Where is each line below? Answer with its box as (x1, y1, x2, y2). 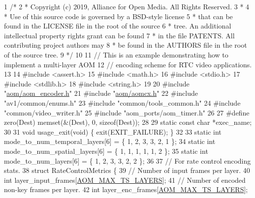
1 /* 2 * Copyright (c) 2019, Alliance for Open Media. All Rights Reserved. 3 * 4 (4, 1, 250, 11)
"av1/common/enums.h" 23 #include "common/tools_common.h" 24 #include (4, 97, 241, 108)
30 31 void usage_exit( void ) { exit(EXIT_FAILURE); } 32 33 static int (4, 126, 222, 137)
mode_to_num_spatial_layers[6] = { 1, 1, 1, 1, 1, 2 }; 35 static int (4, 145, 208, 156)
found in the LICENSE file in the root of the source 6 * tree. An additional (4, 21, 231, 31)
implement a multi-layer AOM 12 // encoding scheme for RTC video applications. (4, 59, 252, 69)
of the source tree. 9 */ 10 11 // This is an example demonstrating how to (4, 49, 228, 59)
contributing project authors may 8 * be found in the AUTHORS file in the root (4, 40, 247, 50)
